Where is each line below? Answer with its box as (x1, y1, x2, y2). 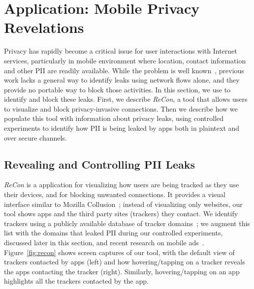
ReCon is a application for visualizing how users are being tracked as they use (4, 179, 239, 190)
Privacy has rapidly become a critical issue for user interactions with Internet (4, 46, 237, 56)
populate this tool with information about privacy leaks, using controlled (4, 113, 224, 123)
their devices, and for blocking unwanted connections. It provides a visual (4, 189, 226, 200)
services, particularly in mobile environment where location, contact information (4, 55, 246, 65)
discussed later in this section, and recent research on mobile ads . (4, 237, 204, 248)
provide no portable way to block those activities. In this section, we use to (4, 84, 231, 94)
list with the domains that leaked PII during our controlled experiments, (4, 228, 223, 238)
